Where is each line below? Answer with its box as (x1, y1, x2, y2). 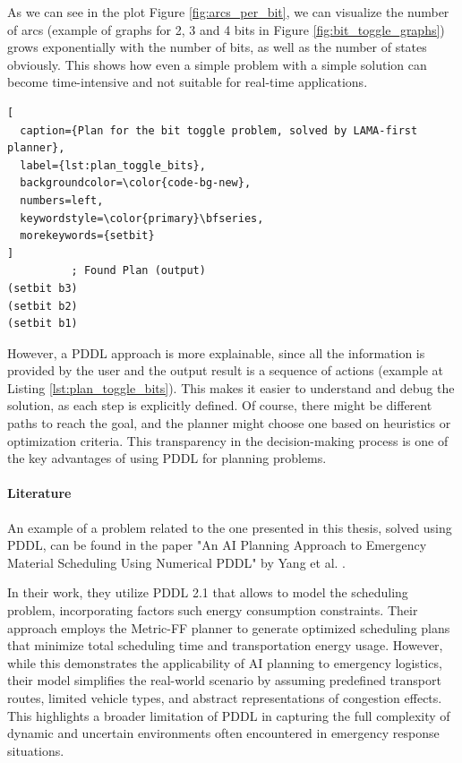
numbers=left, (20, 193, 104, 207)
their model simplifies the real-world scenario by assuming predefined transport (7, 671, 441, 690)
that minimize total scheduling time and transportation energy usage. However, (7, 636, 443, 655)
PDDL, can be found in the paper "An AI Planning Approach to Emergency (7, 536, 427, 554)
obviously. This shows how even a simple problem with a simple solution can (7, 55, 427, 73)
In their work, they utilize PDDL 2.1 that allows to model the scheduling (7, 583, 408, 602)
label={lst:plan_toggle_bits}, (20, 159, 206, 172)
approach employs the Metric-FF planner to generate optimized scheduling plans (7, 618, 450, 637)
